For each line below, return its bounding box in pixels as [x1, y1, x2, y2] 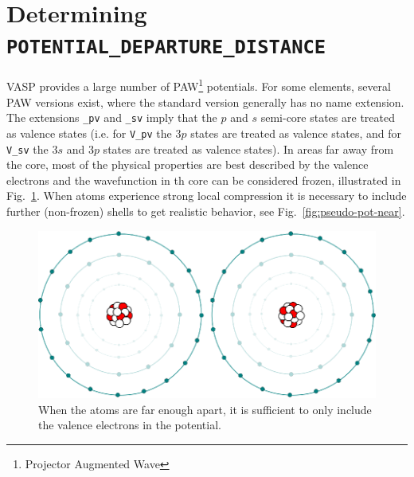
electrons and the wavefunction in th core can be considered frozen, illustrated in [6, 171, 401, 188]
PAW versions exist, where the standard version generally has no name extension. [6, 93, 404, 110]
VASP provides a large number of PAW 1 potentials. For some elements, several [6, 76, 392, 95]
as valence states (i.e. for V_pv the [6, 124, 172, 141]
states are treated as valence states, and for [190, 124, 402, 141]
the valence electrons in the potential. [38, 416, 221, 433]
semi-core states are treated [260, 109, 395, 126]
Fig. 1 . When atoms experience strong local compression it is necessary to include [6, 187, 407, 204]
